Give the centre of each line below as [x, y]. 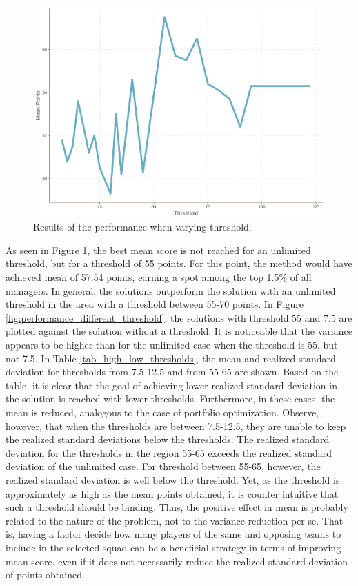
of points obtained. [45, 575]
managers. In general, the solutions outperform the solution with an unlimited [171, 290]
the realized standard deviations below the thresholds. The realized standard [168, 439]
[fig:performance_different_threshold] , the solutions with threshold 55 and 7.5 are [179, 317]
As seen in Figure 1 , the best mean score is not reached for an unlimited [158, 250]
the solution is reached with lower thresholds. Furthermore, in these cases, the [170, 399]
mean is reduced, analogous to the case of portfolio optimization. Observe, [162, 412]
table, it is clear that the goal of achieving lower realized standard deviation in [171, 385]
